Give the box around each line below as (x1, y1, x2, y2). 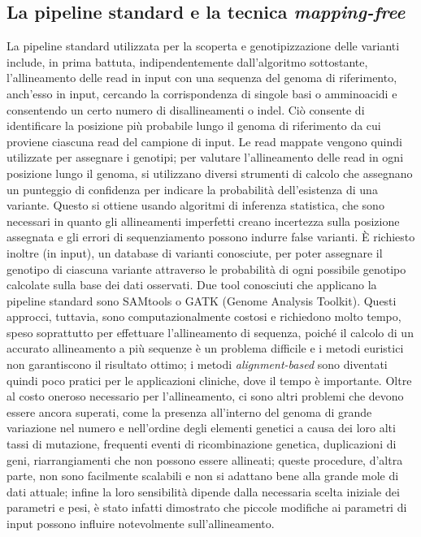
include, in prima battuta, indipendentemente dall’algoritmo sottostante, (7, 53, 368, 70)
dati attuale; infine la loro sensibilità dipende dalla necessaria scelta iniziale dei (7, 483, 400, 500)
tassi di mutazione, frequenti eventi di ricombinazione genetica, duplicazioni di (7, 435, 397, 453)
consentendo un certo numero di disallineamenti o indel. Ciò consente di (7, 101, 365, 118)
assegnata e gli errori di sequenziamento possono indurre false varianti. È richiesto (7, 228, 415, 245)
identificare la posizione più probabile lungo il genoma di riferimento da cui (7, 117, 381, 134)
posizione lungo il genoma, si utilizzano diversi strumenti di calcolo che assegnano (7, 164, 413, 181)
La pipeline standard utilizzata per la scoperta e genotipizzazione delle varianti (7, 37, 400, 54)
